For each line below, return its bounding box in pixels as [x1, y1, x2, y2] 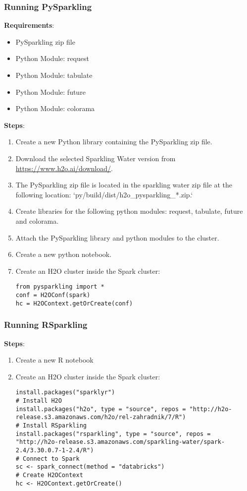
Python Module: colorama [15, 103, 95, 114]
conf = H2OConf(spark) [15, 291, 91, 299]
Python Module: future [15, 86, 86, 97]
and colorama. [15, 215, 59, 226]
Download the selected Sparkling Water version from [15, 153, 176, 163]
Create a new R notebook [15, 355, 94, 365]
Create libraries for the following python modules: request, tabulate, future [15, 206, 243, 216]
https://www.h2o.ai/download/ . [15, 163, 113, 173]
